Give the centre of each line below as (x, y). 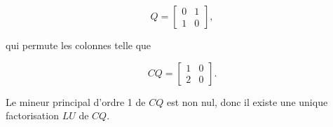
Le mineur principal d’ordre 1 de (76, 101)
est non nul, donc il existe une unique (247, 101)
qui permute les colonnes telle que (79, 45)
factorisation (32, 115)
